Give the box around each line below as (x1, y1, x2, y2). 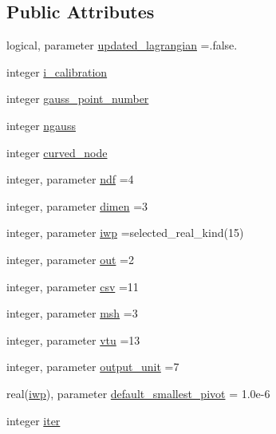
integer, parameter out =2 (6, 251, 134, 267)
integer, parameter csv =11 (6, 278, 139, 294)
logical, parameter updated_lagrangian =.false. (6, 37, 238, 53)
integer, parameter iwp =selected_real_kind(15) (6, 224, 244, 241)
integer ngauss (6, 116, 76, 133)
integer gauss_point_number (6, 90, 149, 107)
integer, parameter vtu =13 (6, 331, 140, 348)
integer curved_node (6, 144, 108, 160)
